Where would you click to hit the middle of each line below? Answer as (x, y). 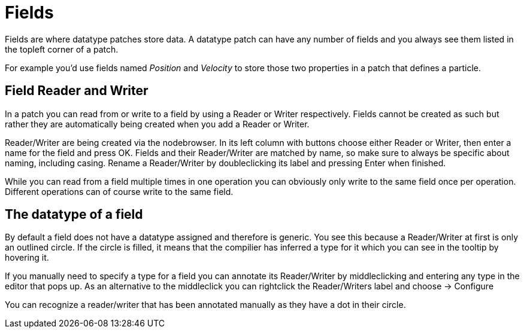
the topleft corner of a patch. (62, 49)
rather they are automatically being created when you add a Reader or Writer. (157, 124)
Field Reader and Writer (77, 91)
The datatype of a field (74, 215)
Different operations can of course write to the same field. (119, 191)
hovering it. (27, 258)
